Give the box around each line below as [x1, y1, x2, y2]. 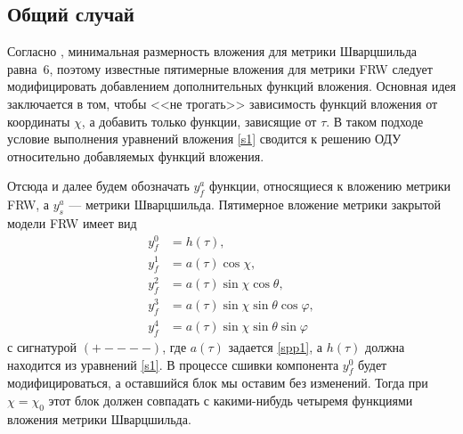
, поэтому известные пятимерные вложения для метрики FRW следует [49, 59, 433, 78]
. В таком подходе [326, 111, 424, 130]
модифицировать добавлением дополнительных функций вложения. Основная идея [7, 77, 456, 95]
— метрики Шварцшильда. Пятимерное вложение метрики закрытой [69, 195, 442, 214]
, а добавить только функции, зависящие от [81, 111, 317, 130]
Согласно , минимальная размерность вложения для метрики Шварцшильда [7, 42, 418, 61]
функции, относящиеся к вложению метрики [208, 176, 451, 195]
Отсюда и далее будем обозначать [7, 176, 190, 195]
